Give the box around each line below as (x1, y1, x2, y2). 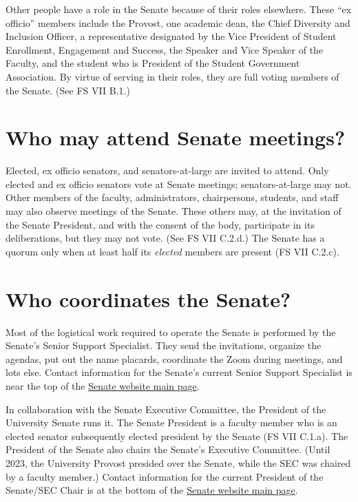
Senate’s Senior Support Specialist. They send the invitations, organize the (6, 338, 322, 353)
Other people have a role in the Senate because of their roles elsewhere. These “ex (6, 2, 352, 16)
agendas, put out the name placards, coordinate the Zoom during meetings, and (6, 351, 343, 366)
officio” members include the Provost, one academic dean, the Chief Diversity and (6, 15, 350, 30)
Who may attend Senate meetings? (6, 123, 346, 151)
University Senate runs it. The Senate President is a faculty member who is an (6, 415, 337, 430)
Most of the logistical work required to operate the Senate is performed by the (6, 324, 336, 339)
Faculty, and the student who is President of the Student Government (6, 56, 300, 70)
